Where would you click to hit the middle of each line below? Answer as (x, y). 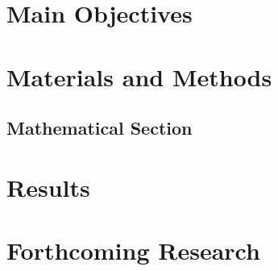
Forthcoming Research (133, 250)
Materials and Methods (139, 76)
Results (48, 187)
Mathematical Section (100, 128)
